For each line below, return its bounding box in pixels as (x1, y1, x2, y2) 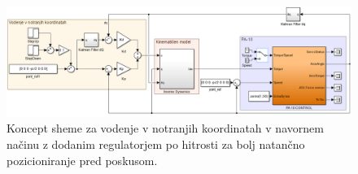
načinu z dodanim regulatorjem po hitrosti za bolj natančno (7, 136, 305, 152)
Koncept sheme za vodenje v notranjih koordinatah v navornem (7, 120, 324, 137)
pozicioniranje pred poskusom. (7, 151, 158, 168)
